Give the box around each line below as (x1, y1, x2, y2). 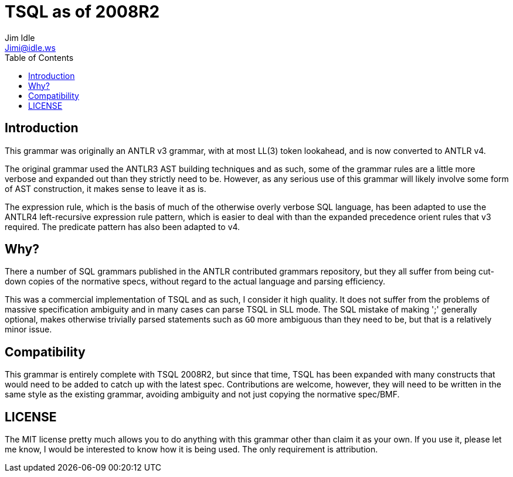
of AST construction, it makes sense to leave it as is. (5, 183, 206, 194)
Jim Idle (5, 32, 35, 43)
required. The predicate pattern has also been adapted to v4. (5, 221, 240, 232)
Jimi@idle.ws (5, 42, 56, 53)
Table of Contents (5, 52, 74, 63)
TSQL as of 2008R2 (5, 2, 160, 22)
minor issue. (5, 324, 52, 335)
